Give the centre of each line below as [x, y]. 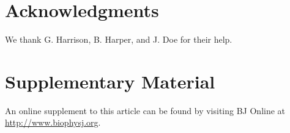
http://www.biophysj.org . [53, 122]
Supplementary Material [110, 81]
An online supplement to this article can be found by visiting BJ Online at [145, 110]
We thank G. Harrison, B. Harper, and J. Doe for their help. [119, 39]
